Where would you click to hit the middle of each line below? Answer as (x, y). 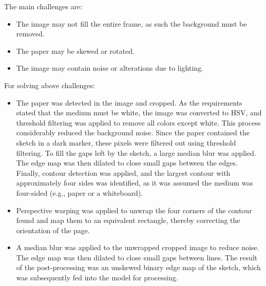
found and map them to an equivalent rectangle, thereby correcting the (128, 220)
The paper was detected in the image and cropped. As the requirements (129, 102)
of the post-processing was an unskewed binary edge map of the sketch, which (138, 267)
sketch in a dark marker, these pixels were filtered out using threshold (126, 142)
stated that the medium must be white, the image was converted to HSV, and (139, 113)
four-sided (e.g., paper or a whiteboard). (80, 192)
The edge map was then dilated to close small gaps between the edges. (127, 163)
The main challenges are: (43, 6)
